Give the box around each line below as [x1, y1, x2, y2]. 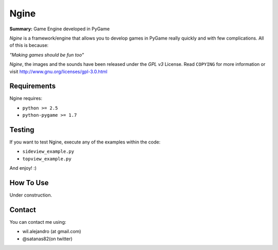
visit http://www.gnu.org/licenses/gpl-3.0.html [9, 68, 108, 75]
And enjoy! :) [9, 165, 37, 171]
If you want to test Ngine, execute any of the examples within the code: [9, 139, 161, 145]
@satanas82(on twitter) [22, 236, 73, 242]
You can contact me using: [9, 219, 66, 225]
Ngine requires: [9, 95, 42, 101]
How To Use [9, 178, 49, 187]
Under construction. [9, 192, 53, 198]
